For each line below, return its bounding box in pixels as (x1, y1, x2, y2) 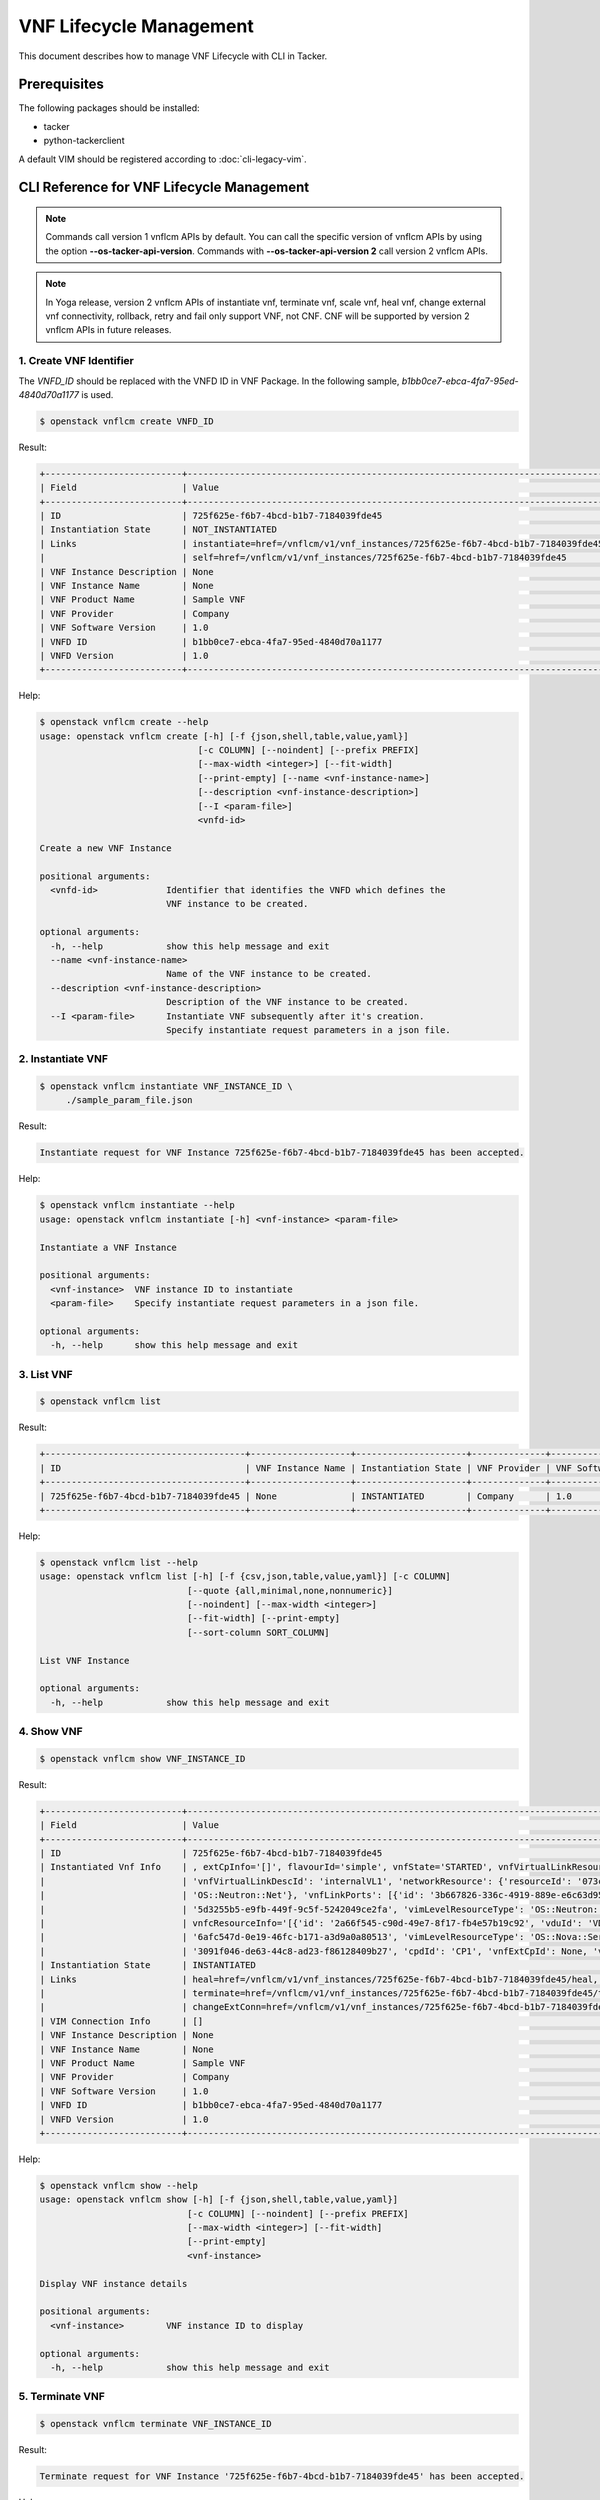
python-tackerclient (43, 135, 125, 147)
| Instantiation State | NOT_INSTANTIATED (39, 524, 277, 535)
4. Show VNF (18, 1725, 84, 1739)
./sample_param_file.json (65, 1095, 194, 1106)
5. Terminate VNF (18, 2390, 105, 2404)
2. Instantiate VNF (18, 1052, 109, 1066)
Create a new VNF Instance (39, 842, 172, 854)
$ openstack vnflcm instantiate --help (39, 1200, 235, 1211)
